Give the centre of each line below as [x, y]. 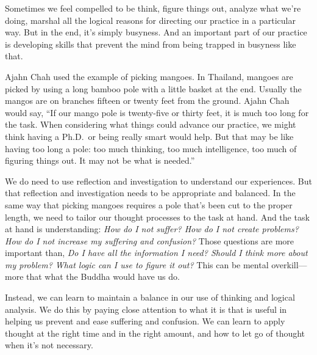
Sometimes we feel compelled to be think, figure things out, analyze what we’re [153, 8]
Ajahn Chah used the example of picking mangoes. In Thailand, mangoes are [149, 76]
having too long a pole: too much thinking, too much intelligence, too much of [151, 148]
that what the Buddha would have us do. [103, 276]
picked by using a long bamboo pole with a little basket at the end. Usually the [153, 88]
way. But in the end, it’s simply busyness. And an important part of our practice [156, 32]
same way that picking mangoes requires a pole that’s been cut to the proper [149, 204]
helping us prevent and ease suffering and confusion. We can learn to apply [145, 321]
